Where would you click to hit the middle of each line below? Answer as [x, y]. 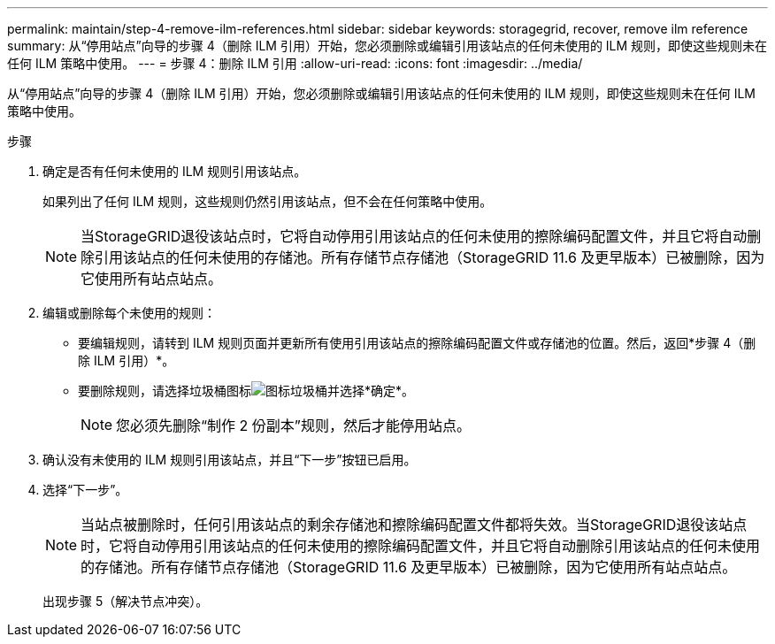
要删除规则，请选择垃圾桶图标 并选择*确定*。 [246, 391]
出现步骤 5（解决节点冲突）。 [126, 601]
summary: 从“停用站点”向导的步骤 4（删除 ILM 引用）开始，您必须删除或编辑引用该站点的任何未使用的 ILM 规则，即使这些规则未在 [387, 46]
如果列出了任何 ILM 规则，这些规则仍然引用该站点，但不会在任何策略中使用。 [268, 201]
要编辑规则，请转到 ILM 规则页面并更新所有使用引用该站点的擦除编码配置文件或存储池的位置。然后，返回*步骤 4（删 [417, 343]
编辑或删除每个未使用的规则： [129, 313]
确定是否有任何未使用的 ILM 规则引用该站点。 [175, 171]
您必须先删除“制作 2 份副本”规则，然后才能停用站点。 [293, 425]
